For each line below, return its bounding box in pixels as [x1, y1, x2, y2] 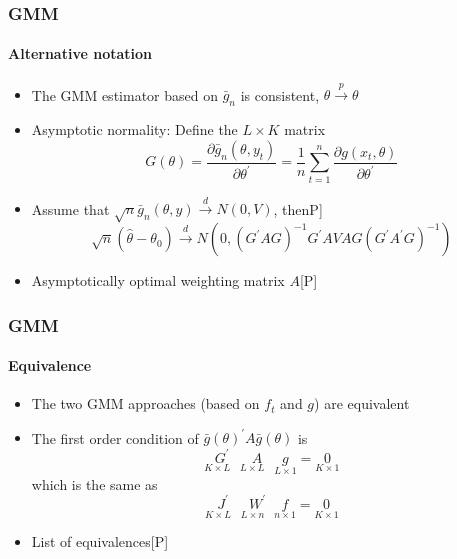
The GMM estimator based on [31, 84, 218, 105]
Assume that [31, 198, 110, 219]
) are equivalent [314, 393, 410, 414]
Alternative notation [8, 43, 152, 64]
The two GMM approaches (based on [31, 393, 260, 414]
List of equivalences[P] [31, 531, 169, 552]
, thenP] [273, 198, 323, 219]
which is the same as [31, 473, 158, 494]
